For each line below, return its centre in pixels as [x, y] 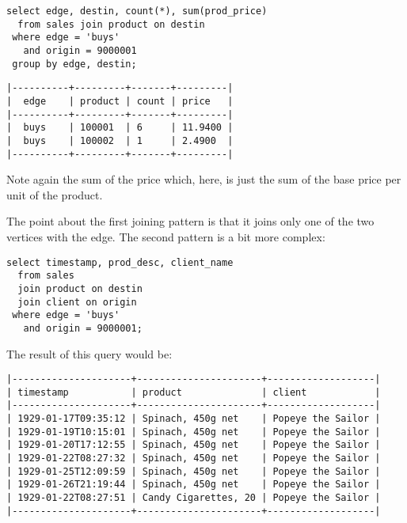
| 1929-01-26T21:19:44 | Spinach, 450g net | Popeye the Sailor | [194, 485]
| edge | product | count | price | [120, 101]
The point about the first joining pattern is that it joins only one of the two [190, 221]
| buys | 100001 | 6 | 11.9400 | [120, 128]
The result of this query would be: [89, 353]
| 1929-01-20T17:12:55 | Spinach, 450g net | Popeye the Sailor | [194, 445]
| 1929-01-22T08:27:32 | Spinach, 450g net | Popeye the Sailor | [194, 459]
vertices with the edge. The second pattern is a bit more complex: [166, 237]
